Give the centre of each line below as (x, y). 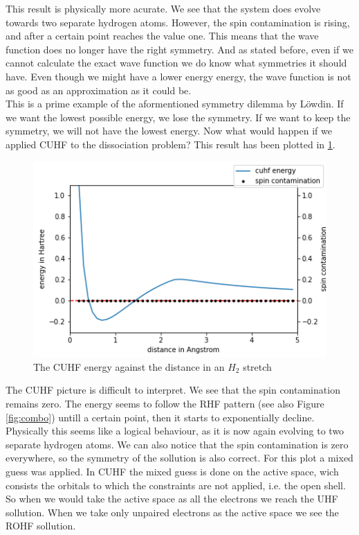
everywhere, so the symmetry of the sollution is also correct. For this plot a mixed (179, 458)
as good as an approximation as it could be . (99, 90)
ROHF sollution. (41, 526)
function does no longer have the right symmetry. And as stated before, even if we (179, 49)
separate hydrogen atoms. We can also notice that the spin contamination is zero (177, 444)
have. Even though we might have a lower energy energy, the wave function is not (178, 76)
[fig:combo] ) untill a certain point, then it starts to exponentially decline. (160, 417)
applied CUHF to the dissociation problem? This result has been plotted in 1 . (171, 144)
